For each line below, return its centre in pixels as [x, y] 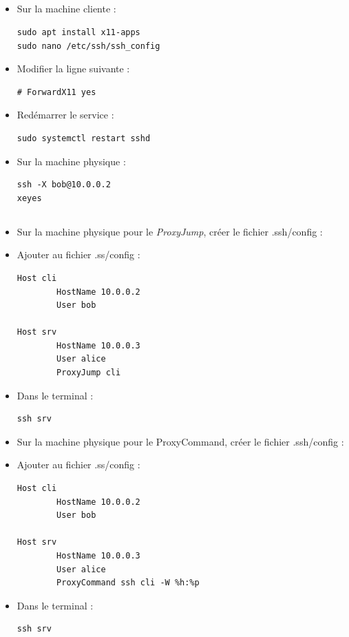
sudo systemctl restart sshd [84, 138]
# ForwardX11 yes [56, 92]
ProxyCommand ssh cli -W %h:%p [128, 583]
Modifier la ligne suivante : [73, 69]
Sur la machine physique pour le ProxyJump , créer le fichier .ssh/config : [170, 231]
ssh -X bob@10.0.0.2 [64, 185]
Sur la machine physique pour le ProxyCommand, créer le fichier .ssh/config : [180, 441]
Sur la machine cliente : [66, 9]
